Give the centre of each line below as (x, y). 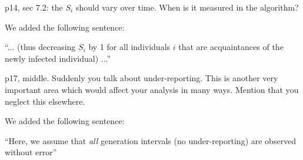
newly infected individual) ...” (58, 58)
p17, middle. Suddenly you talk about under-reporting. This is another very (141, 78)
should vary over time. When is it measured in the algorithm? (187, 7)
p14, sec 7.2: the (34, 7)
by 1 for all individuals (129, 47)
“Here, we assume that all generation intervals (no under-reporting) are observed (151, 140)
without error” (31, 152)
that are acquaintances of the (231, 47)
